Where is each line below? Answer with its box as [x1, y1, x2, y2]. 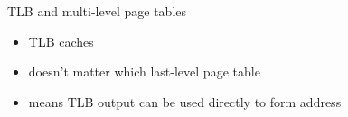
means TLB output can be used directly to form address [28, 92, 342, 111]
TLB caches [28, 31, 94, 50]
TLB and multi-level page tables [7, 2, 187, 20]
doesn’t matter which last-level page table [28, 62, 260, 81]
